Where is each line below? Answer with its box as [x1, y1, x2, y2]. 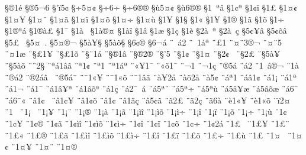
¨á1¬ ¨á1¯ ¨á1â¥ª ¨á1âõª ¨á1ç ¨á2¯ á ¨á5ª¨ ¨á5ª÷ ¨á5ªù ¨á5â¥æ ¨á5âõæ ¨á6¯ [5, 82, 298, 95]
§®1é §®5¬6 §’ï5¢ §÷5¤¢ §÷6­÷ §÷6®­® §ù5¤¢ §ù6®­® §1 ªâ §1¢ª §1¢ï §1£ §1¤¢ [5, 1, 298, 13]
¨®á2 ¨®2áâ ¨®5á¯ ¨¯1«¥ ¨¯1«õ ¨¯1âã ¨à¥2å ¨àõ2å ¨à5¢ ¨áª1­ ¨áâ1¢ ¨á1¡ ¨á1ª [5, 70, 297, 83]
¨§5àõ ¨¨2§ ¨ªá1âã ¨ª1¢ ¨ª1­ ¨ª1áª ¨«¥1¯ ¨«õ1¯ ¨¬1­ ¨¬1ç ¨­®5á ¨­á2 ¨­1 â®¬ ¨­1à [5, 59, 299, 71]
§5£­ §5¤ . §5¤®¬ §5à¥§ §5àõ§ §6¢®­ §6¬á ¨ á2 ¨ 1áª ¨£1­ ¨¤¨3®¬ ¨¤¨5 [5, 35, 282, 48]
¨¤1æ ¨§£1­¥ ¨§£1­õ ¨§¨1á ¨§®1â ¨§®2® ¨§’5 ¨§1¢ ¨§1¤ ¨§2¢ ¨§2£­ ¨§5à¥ [5, 47, 281, 60]
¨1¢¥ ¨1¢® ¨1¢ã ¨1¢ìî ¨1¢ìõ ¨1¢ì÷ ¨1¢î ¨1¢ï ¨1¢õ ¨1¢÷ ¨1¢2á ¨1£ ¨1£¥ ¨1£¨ [5, 117, 290, 129]
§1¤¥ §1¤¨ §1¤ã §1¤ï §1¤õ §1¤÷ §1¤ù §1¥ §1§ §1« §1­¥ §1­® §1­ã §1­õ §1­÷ [5, 12, 285, 25]
